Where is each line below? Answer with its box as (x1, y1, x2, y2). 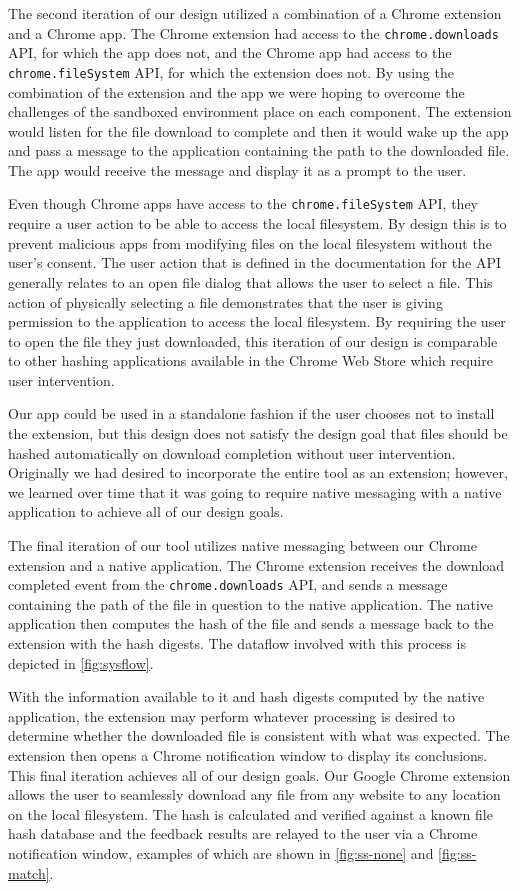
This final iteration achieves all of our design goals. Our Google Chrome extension (8, 764, 511, 785)
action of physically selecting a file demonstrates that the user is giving (8, 291, 443, 312)
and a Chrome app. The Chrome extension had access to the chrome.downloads (8, 22, 499, 43)
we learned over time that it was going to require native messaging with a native (8, 481, 502, 502)
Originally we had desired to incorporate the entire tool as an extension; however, (8, 462, 508, 483)
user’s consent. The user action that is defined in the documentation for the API (8, 252, 502, 273)
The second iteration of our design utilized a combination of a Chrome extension (8, 3, 502, 23)
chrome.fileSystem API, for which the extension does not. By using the (8, 61, 454, 82)
